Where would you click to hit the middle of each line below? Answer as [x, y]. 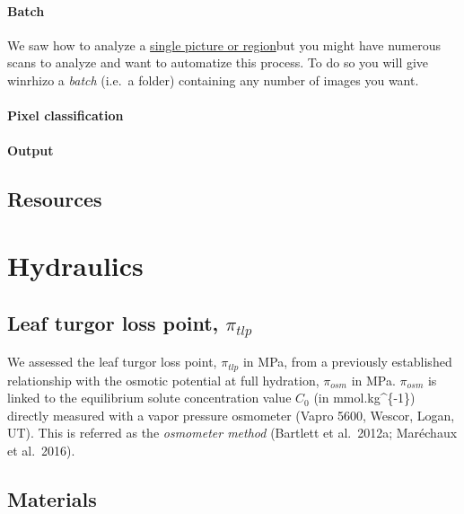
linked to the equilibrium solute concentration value [149, 398]
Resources [55, 199]
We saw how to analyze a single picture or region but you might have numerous [224, 44]
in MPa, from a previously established [347, 362]
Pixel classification [66, 115]
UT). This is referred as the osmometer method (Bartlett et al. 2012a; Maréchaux [232, 433]
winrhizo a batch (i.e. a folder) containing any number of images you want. [213, 80]
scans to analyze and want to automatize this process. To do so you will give [218, 62]
